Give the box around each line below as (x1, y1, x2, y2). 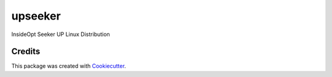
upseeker (11, 9, 61, 23)
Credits (11, 46, 41, 57)
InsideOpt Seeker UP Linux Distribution (11, 31, 110, 38)
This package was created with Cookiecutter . (11, 62, 126, 70)
